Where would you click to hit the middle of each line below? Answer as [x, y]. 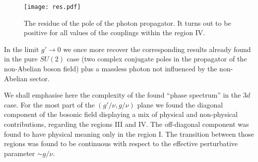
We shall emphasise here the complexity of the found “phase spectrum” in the [123, 95]
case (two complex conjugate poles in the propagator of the [157, 59]
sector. [40, 78]
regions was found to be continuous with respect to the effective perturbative [121, 143]
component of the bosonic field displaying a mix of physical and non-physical [121, 114]
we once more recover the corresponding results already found [157, 49]
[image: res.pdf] [52, 7]
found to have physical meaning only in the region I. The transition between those [129, 134]
